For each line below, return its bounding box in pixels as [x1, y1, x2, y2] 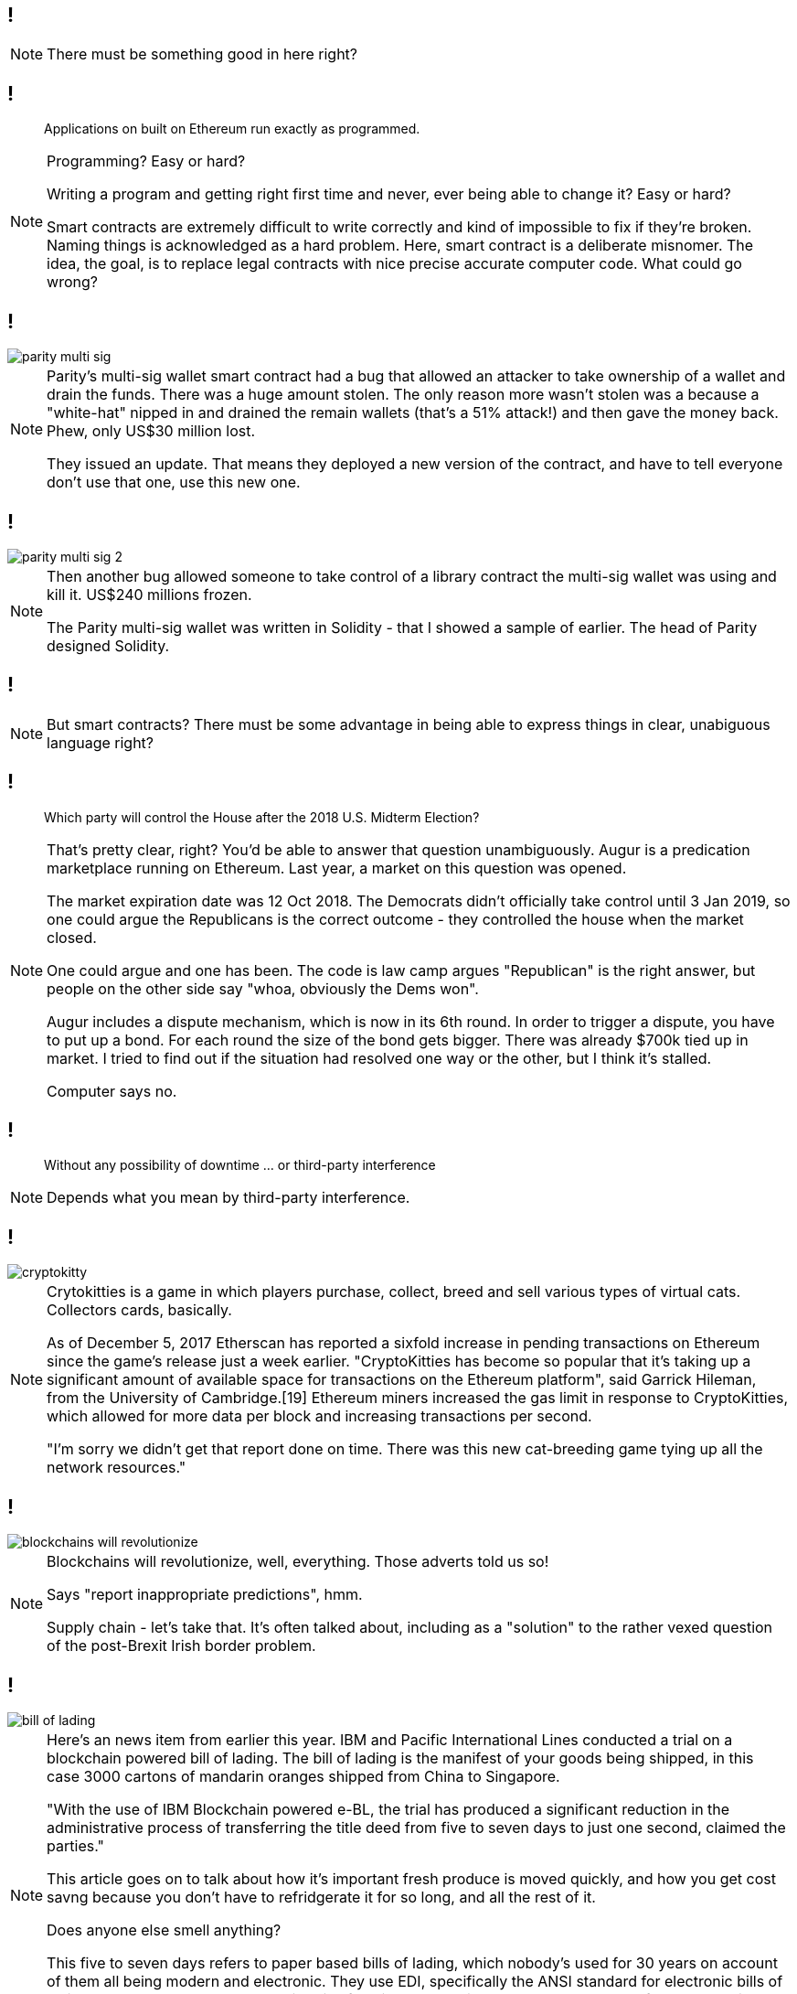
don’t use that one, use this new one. [47, 473, 301, 492]
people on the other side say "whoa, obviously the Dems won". [47, 979, 479, 998]
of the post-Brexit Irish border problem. [47, 1636, 316, 1656]
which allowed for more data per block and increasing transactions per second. [47, 1407, 592, 1426]
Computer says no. [47, 1081, 177, 1100]
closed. [47, 927, 97, 947]
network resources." [47, 1458, 186, 1477]
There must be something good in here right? [47, 45, 358, 64]
